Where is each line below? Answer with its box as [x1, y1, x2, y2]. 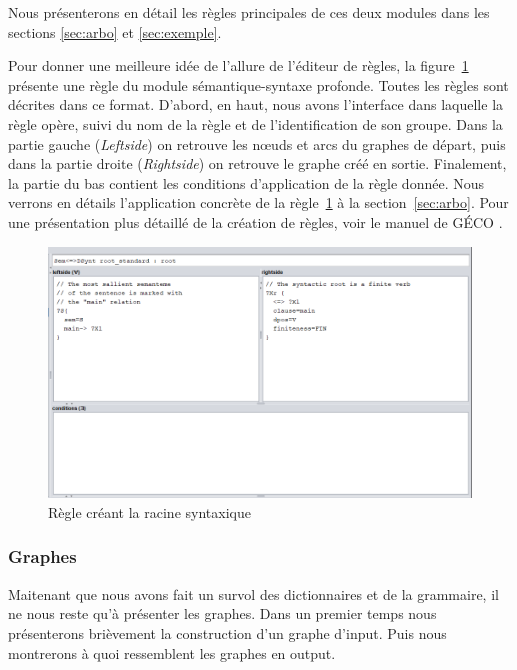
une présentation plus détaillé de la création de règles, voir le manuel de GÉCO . [8, 211, 503, 232]
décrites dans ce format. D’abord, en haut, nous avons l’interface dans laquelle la [8, 94, 504, 115]
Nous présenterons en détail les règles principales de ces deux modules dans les [8, 2, 490, 22]
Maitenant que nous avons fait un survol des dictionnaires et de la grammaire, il [8, 583, 499, 604]
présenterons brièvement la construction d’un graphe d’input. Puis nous [8, 622, 447, 643]
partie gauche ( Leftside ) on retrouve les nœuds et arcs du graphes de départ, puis [8, 133, 506, 154]
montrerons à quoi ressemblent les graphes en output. [8, 642, 336, 663]
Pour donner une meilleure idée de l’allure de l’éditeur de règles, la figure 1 [8, 55, 469, 76]
